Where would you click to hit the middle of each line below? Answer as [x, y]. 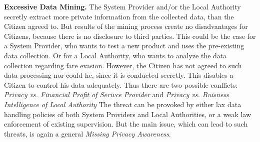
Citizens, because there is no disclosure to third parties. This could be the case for [130, 36]
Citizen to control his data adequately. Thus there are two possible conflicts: [121, 84]
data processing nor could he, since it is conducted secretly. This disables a [119, 75]
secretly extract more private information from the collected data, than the [119, 16]
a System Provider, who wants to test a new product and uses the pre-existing [124, 46]
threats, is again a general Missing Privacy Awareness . [87, 133]
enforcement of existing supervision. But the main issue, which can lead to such [126, 124]
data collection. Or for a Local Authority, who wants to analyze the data [115, 55]
